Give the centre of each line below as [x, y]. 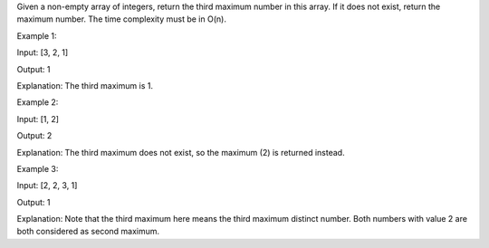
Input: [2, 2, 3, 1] [47, 186]
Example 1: [37, 35]
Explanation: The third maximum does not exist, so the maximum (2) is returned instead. [181, 152]
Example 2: [38, 102]
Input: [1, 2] [38, 119]
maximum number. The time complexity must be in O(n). [121, 19]
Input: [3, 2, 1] [43, 52]
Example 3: [38, 168]
